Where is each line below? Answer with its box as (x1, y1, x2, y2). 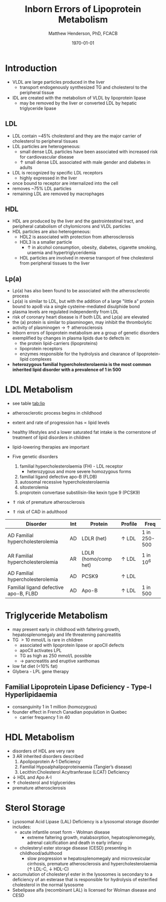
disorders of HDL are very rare (12, 748, 75, 754)
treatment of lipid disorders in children (12, 434, 90, 440)
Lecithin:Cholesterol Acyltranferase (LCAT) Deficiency (19, 769, 130, 775)
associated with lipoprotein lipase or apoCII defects (19, 642, 124, 648)
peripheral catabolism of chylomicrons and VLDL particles (12, 223, 131, 229)
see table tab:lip (12, 400, 45, 407)
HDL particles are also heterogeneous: (12, 229, 91, 235)
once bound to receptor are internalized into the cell (12, 180, 119, 186)
